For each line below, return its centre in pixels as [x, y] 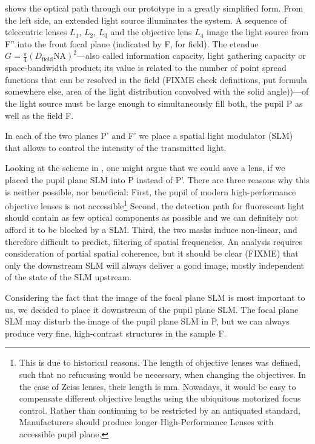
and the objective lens [151, 32]
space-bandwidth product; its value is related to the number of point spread [146, 68]
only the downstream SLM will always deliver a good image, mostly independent [155, 265]
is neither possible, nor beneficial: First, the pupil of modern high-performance [151, 191]
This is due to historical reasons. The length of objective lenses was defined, [160, 362]
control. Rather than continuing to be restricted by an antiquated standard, [160, 410]
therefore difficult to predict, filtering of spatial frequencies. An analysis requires [154, 241]
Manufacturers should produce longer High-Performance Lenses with [146, 422]
